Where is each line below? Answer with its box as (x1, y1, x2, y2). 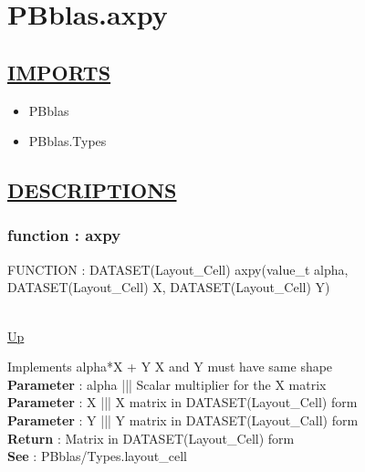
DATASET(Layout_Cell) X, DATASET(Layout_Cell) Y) (7, 278, 330, 297)
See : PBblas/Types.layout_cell (7, 446, 187, 466)
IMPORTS (7, 58, 111, 86)
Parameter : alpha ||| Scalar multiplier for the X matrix (7, 374, 327, 393)
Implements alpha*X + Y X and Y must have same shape (7, 357, 333, 376)
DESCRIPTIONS (7, 176, 177, 205)
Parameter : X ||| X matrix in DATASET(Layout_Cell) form (7, 393, 358, 412)
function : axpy (7, 224, 121, 246)
